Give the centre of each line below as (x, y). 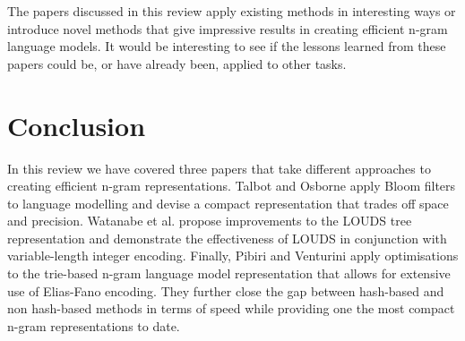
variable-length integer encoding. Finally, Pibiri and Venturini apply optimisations (233, 256)
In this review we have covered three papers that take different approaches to (219, 168)
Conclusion (77, 125)
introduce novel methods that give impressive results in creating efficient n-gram (228, 28)
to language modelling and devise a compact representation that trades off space (228, 203)
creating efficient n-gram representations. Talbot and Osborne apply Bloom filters (232, 186)
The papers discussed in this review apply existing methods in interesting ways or (232, 11)
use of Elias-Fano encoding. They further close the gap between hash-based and (226, 290)
